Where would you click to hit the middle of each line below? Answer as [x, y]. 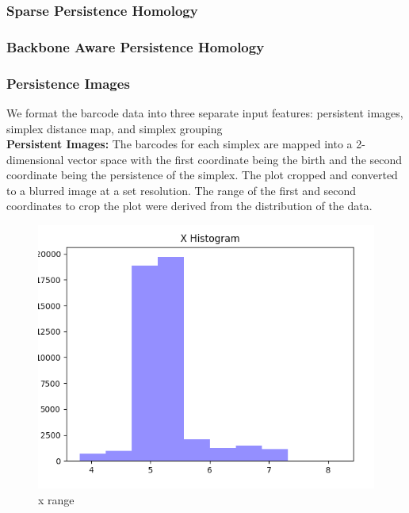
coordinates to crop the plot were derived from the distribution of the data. [189, 206]
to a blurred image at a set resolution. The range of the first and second [182, 190]
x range [56, 499]
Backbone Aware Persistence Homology [136, 46]
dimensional [35, 159]
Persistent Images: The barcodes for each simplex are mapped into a [180, 144]
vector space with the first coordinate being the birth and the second [235, 159]
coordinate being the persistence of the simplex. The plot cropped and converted [202, 175]
